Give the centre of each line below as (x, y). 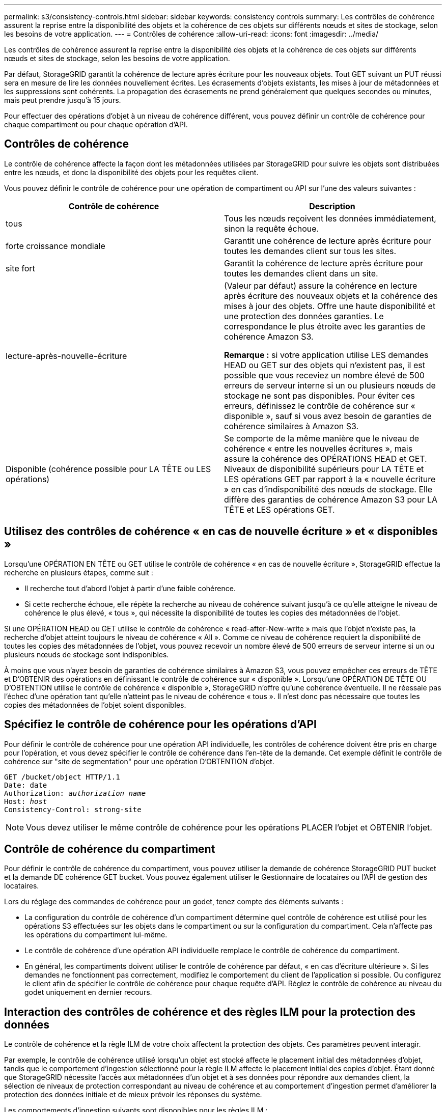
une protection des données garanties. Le (304, 316)
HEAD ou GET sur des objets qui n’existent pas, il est (325, 365)
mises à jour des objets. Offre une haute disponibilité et (330, 306)
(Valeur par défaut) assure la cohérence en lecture (321, 285)
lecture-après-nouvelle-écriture (66, 356)
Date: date (26, 785)
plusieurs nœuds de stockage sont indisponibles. (87, 654)
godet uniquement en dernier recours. (88, 992)
